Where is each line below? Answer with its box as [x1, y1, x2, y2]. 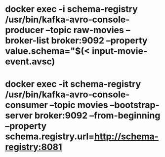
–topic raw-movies [45, 25, 124, 36]
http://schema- [94, 131, 159, 142]
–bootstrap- [110, 100, 160, 111]
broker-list [5, 35, 49, 46]
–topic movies [49, 100, 108, 111]
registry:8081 [5, 142, 63, 153]
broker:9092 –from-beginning [34, 110, 161, 121]
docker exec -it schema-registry [5, 78, 141, 90]
